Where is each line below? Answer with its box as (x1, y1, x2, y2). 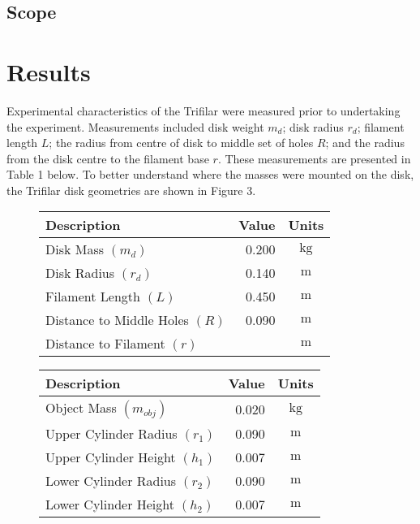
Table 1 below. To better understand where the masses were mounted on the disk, (6, 166, 414, 183)
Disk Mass (45, 240, 105, 259)
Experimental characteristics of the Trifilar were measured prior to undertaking (6, 102, 401, 119)
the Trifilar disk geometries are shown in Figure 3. (6, 181, 256, 198)
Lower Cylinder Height (45, 495, 174, 514)
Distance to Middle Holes (45, 310, 189, 330)
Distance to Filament (45, 334, 165, 353)
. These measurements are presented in (217, 149, 411, 167)
